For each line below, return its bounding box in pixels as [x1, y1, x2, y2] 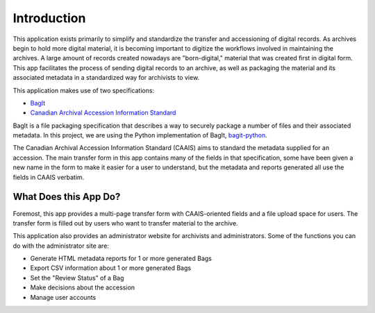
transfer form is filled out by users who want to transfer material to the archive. [12, 219, 239, 227]
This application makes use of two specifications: [12, 86, 155, 94]
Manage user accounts [30, 293, 97, 301]
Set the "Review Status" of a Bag [30, 273, 124, 282]
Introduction [12, 10, 86, 26]
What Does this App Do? [12, 191, 121, 203]
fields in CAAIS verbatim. [12, 173, 85, 181]
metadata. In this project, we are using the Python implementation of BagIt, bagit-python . [12, 131, 267, 139]
